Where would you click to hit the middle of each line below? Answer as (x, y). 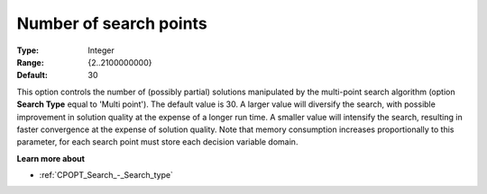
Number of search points (112, 23)
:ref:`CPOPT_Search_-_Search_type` (106, 175)
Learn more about (51, 158)
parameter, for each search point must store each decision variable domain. (157, 142)
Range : (30, 62)
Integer (101, 50)
